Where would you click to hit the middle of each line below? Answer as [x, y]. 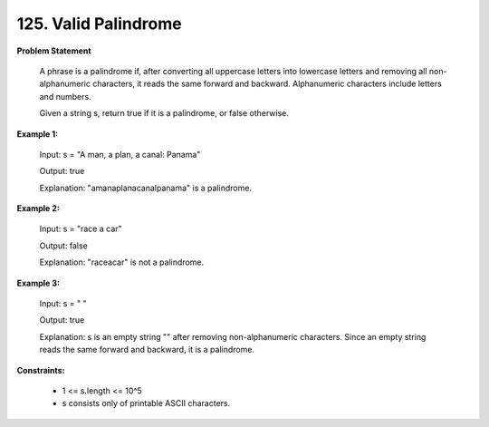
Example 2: [38, 209]
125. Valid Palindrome [99, 24]
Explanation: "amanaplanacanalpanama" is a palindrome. [146, 188]
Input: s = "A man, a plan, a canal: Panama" [120, 154]
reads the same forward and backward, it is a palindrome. [147, 350]
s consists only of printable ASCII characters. [146, 403]
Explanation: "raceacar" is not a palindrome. [121, 262]
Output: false [63, 246]
